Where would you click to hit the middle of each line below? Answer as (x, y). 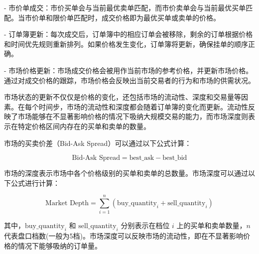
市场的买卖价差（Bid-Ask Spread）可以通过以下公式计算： (98, 143)
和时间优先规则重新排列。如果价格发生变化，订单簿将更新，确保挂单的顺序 (126, 44)
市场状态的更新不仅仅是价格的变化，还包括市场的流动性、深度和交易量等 (123, 97)
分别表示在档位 (145, 225)
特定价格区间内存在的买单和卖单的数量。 (84, 126)
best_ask (142, 158)
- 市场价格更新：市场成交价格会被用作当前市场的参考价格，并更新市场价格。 (129, 70)
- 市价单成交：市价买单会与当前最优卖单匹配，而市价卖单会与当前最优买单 (125, 7)
